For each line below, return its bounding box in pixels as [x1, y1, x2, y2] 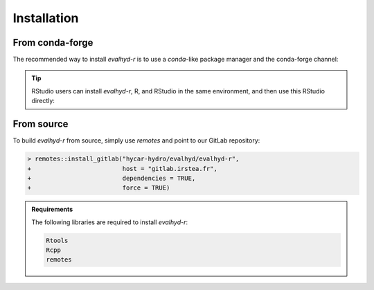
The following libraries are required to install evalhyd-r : [31, 218, 188, 226]
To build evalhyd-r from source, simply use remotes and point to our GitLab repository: [12, 136, 260, 145]
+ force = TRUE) [27, 184, 170, 192]
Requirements [31, 205, 73, 214]
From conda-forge [12, 37, 93, 48]
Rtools [46, 236, 69, 244]
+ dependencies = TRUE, [27, 174, 196, 182]
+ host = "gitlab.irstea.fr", [27, 165, 217, 172]
